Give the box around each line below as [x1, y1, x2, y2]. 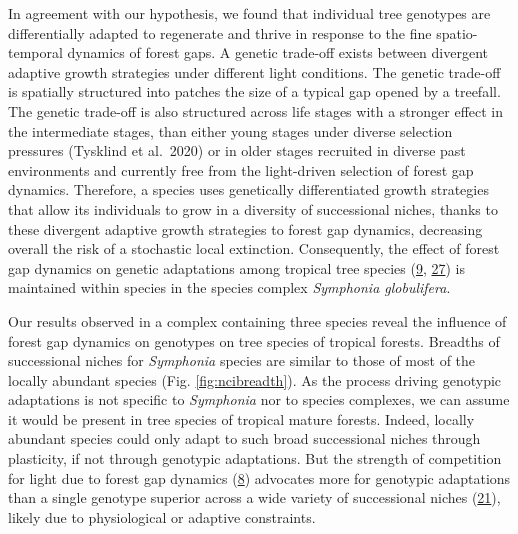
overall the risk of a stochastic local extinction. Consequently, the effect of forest [8, 238, 500, 259]
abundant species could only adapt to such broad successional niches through [8, 428, 481, 449]
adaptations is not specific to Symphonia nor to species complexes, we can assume [8, 389, 510, 410]
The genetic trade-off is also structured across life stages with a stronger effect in [8, 100, 504, 121]
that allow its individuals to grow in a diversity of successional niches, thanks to [8, 198, 498, 219]
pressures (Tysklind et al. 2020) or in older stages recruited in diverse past [8, 140, 466, 161]
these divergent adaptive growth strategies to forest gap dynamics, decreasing [8, 218, 483, 239]
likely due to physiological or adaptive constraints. [8, 506, 316, 527]
